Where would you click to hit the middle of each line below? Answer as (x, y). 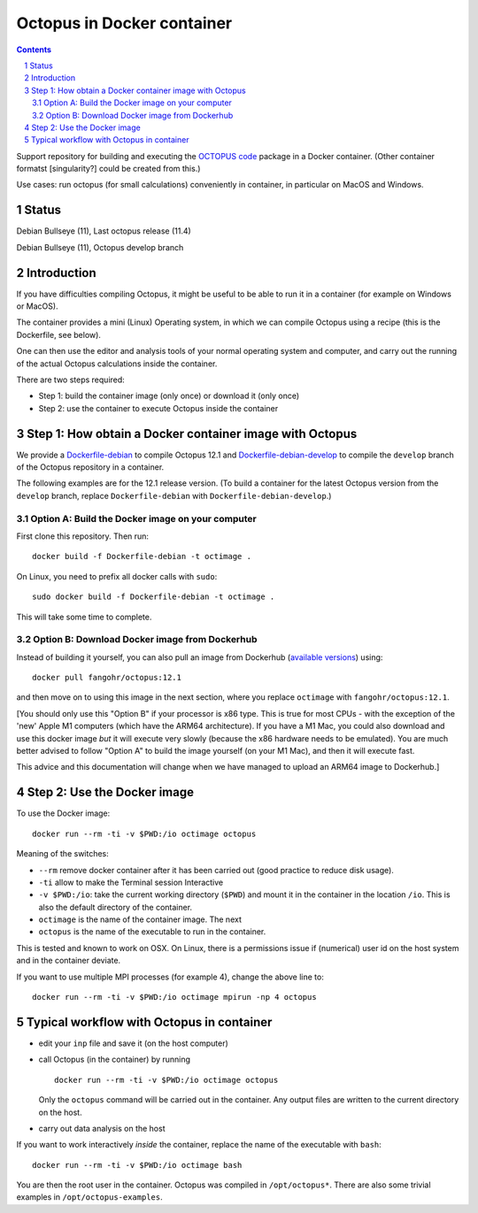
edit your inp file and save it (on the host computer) (134, 1043)
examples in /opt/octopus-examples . (89, 1197)
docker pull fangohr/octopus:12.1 (107, 678)
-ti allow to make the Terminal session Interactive (131, 882)
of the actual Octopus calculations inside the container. (117, 364)
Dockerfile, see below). (59, 334)
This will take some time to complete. (84, 617)
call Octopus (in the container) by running (114, 1059)
